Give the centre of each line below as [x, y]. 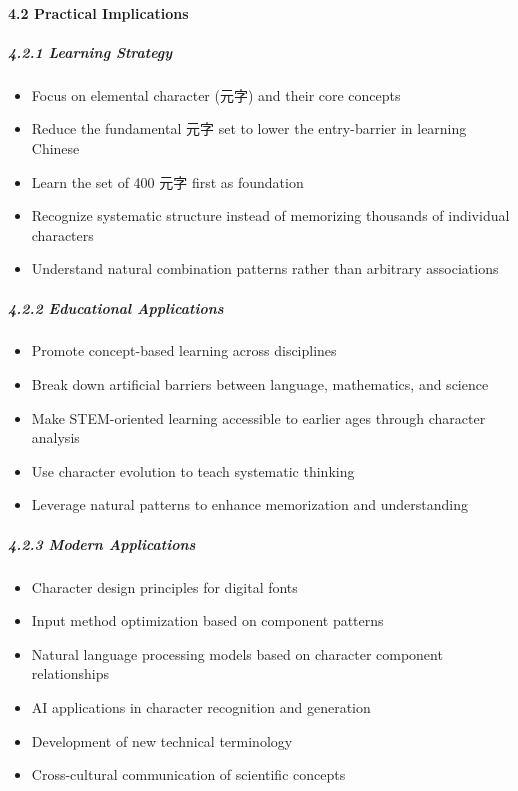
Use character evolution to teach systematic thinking [193, 470]
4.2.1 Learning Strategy [90, 51]
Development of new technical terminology [162, 740]
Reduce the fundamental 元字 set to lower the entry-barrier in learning [249, 128]
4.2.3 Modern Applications [102, 543]
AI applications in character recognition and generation [201, 706]
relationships [70, 673]
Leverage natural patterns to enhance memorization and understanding [249, 504]
